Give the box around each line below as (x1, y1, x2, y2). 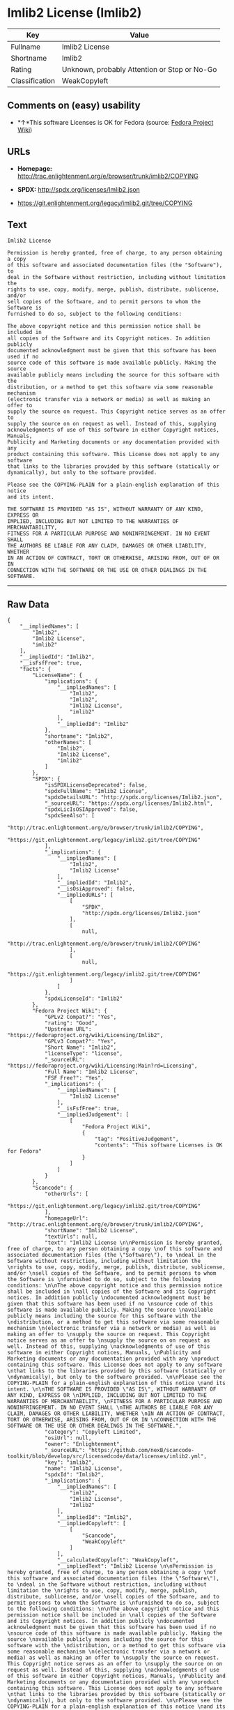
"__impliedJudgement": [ (56, 1111, 130, 1119)
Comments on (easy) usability (7, 100, 141, 112)
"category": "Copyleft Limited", (44, 1428, 141, 1436)
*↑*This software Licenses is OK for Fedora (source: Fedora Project (17, 118, 214, 126)
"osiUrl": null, (44, 1435, 92, 1442)
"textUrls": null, (44, 1233, 98, 1241)
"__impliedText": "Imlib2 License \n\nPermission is (56, 1563, 214, 1570)
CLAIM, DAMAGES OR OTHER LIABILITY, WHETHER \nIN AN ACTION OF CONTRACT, (7, 1410, 226, 1417)
